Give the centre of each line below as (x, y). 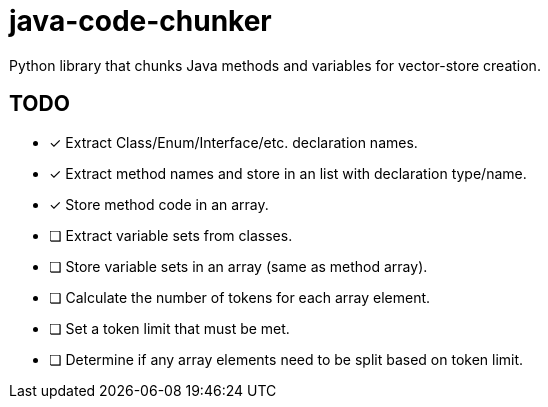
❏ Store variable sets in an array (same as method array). (238, 266)
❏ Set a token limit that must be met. (169, 328)
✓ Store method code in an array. (159, 204)
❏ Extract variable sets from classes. (171, 235)
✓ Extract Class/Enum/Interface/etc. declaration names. (233, 142)
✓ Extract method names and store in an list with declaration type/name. (288, 173)
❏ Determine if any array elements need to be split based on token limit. (286, 359)
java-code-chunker (140, 21)
